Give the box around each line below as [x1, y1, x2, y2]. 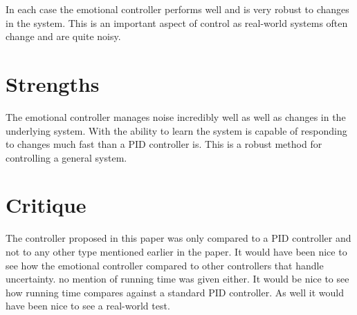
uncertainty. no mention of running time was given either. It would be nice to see [6, 271, 349, 286]
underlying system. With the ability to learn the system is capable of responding [6, 123, 347, 137]
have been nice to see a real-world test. [6, 298, 170, 313]
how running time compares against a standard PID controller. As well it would [6, 285, 344, 299]
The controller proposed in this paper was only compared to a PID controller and [6, 231, 351, 245]
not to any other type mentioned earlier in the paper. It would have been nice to [6, 245, 347, 258]
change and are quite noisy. [6, 29, 121, 44]
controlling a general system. [6, 150, 127, 164]
